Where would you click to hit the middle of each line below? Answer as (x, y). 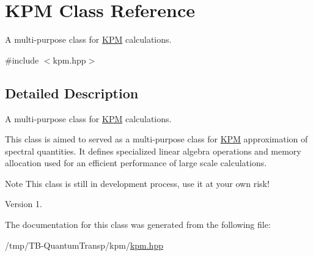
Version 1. (24, 204)
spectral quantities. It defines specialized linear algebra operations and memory (153, 151)
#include (22, 60)
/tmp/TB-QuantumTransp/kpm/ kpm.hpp (84, 245)
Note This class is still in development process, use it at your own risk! (137, 183)
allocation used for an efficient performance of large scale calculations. (136, 163)
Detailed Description (72, 93)
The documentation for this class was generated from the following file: (138, 225)
